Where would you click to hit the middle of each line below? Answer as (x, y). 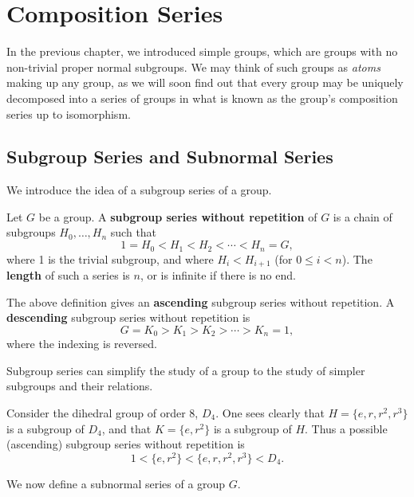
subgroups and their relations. (80, 386)
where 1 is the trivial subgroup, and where (110, 258)
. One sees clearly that (270, 413)
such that (134, 232)
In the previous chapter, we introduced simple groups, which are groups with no (202, 51)
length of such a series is (68, 274)
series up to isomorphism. (69, 113)
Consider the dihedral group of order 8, (103, 413)
